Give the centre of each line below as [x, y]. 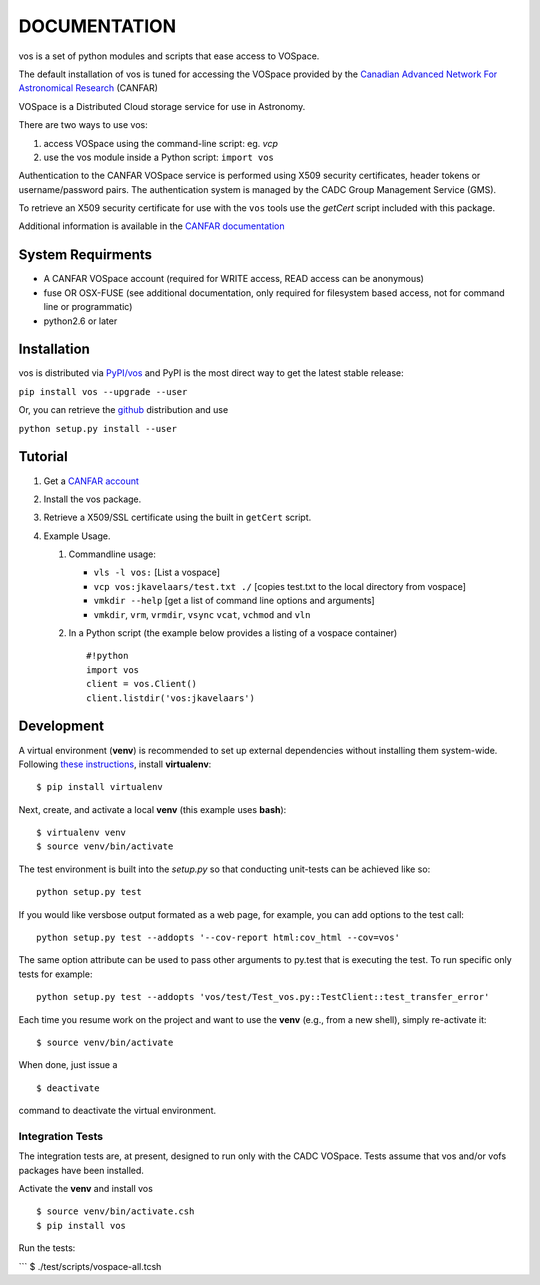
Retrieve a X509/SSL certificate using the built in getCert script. [177, 517]
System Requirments [85, 255]
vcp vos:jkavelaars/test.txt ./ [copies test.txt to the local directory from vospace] [280, 586]
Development [61, 726]
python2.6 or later [80, 321]
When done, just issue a [68, 1065]
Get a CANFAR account [91, 481]
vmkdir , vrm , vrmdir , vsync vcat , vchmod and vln [202, 614]
